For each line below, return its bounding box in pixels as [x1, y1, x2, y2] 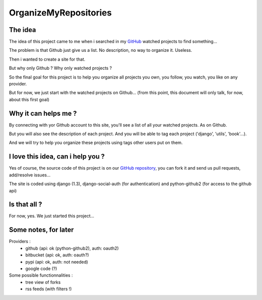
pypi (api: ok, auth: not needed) [25, 259, 88, 265]
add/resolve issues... [9, 172, 51, 178]
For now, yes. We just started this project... [9, 213, 95, 219]
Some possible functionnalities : [9, 272, 73, 278]
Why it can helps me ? [9, 109, 77, 117]
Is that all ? [9, 200, 42, 208]
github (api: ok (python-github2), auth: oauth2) [25, 245, 119, 251]
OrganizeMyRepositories [9, 7, 112, 18]
